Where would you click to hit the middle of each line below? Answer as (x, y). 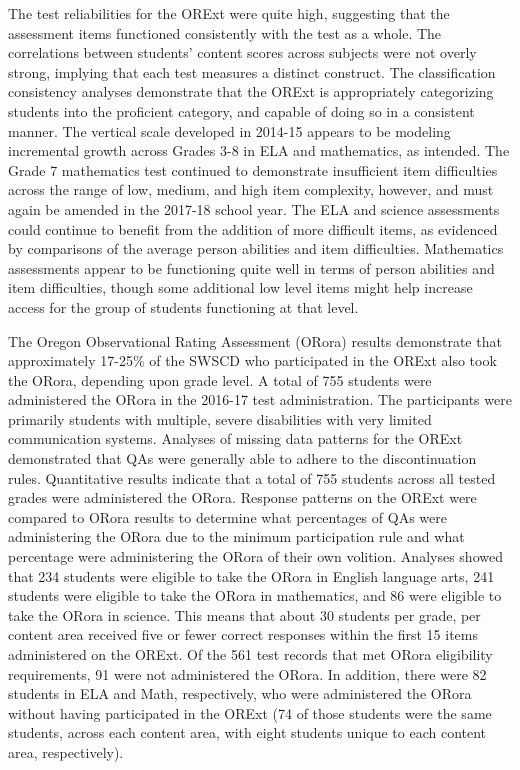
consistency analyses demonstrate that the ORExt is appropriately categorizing (251, 91)
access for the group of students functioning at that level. (183, 306)
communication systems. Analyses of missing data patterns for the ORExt (235, 438)
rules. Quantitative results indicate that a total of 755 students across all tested (252, 477)
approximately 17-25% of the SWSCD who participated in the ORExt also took (252, 360)
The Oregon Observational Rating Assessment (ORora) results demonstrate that (255, 340)
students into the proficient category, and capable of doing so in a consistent (241, 110)
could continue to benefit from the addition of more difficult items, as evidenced (253, 228)
